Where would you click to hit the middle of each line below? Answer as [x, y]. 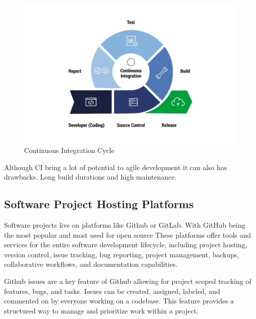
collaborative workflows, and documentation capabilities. [91, 264]
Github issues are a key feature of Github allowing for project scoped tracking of [128, 281]
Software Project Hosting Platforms [99, 204]
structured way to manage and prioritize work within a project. [101, 310]
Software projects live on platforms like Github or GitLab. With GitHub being [125, 225]
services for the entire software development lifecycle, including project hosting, [126, 245]
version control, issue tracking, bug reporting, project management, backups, [122, 254]
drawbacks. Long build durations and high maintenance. [90, 177]
